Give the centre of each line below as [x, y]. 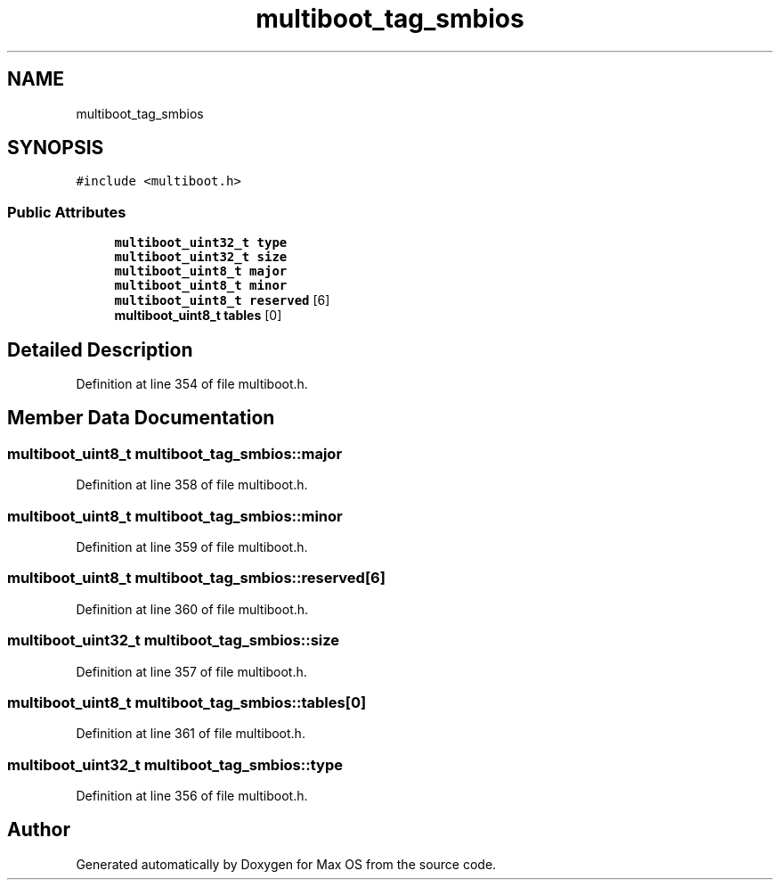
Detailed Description [100, 349]
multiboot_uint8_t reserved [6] [222, 300]
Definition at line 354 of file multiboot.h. [192, 384]
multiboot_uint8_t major [201, 271]
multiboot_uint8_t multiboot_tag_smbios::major [175, 453]
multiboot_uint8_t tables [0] [198, 316]
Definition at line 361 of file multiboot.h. [191, 734]
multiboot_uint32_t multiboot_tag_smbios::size [174, 641]
